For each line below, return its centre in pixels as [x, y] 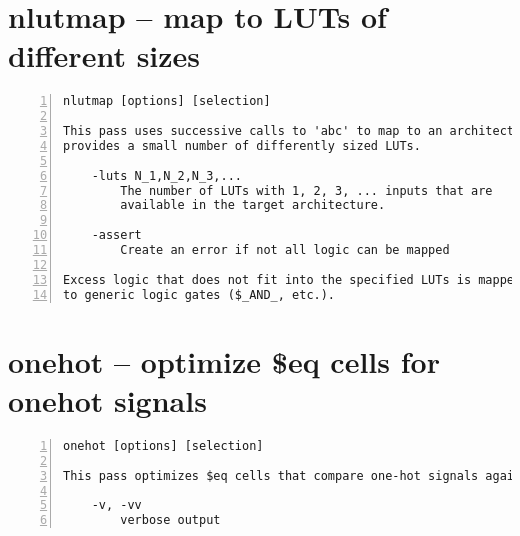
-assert [116, 235]
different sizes [104, 55]
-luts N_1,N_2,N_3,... [166, 175]
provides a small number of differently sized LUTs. [242, 145]
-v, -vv [116, 505]
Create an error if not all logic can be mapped [285, 250]
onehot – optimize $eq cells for [224, 360]
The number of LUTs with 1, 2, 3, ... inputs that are [306, 190]
